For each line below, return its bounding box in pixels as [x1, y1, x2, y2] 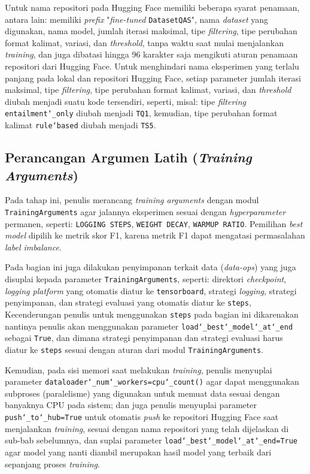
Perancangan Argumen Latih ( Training [5, 148, 252, 167]
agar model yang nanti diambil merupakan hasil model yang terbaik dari [5, 445, 272, 458]
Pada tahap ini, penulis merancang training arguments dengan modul [5, 194, 259, 206]
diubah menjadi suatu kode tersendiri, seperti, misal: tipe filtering [5, 95, 246, 107]
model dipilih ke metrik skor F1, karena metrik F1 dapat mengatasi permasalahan [5, 229, 305, 241]
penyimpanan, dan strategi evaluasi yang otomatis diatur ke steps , [5, 296, 251, 309]
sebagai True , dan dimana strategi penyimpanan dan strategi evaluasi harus [5, 331, 283, 344]
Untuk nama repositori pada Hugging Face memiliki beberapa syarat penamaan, [5, 1, 300, 13]
